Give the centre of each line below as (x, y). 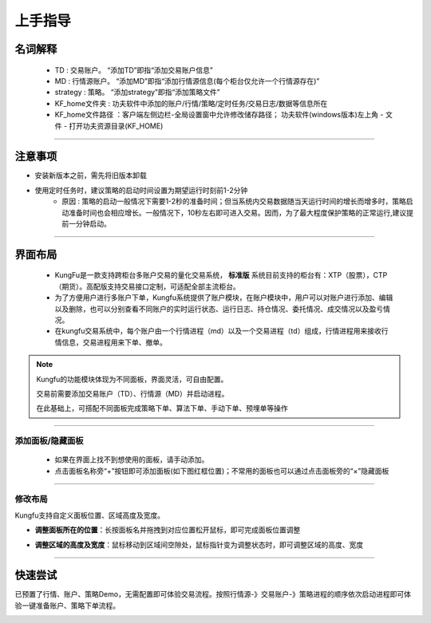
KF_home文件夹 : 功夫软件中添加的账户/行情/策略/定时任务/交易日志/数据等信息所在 (191, 103)
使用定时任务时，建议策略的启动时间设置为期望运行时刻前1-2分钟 (141, 190)
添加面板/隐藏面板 (49, 441)
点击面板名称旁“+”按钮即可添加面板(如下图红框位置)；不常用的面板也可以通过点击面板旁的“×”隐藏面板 (222, 471)
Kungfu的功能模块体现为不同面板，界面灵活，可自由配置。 (132, 379)
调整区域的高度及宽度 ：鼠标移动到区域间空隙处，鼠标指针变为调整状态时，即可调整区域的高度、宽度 (199, 544)
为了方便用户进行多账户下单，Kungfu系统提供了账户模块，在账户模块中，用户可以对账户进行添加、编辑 (224, 298)
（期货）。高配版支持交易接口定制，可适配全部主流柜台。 (147, 286)
